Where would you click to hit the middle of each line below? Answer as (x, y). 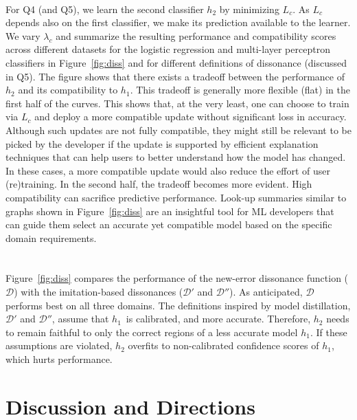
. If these (329, 332)
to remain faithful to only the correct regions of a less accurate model (152, 332)
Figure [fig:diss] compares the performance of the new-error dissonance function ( (177, 278)
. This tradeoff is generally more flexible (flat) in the (240, 90)
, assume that (80, 319)
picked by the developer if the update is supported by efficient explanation (162, 143)
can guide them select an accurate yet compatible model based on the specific (169, 224)
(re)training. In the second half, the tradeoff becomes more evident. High (159, 184)
